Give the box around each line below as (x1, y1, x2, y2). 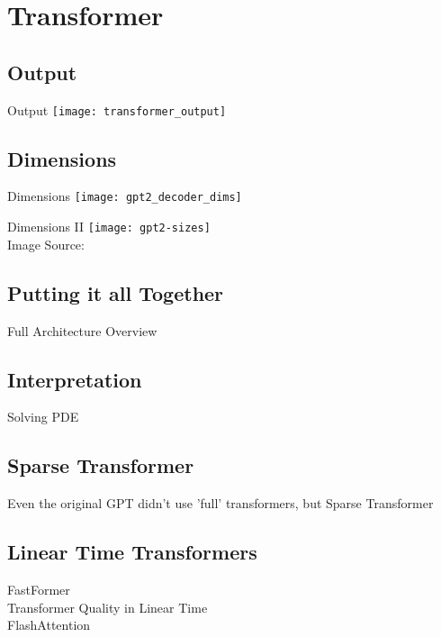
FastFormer (7, 579, 70, 598)
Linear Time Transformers (7, 538, 257, 566)
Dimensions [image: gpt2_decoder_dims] (7, 187, 242, 205)
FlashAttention (7, 615, 91, 634)
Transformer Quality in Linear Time (7, 597, 208, 616)
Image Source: (7, 234, 85, 253)
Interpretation (7, 365, 142, 393)
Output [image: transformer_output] (7, 100, 227, 119)
